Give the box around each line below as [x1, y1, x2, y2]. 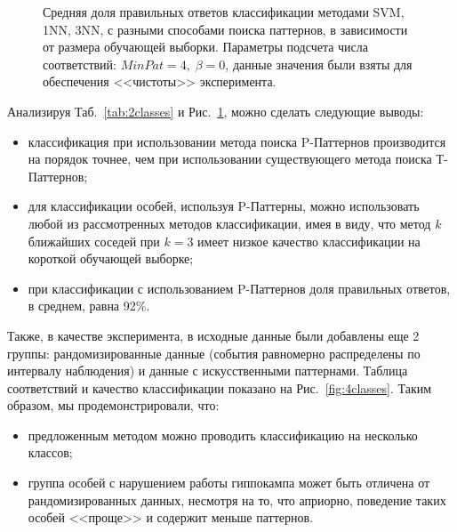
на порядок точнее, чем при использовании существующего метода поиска [28, 149, 432, 168]
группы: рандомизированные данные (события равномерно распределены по [7, 343, 421, 362]
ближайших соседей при [28, 231, 160, 250]
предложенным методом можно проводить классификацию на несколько [28, 425, 418, 444]
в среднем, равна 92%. [28, 296, 150, 315]
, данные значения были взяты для [225, 54, 413, 73]
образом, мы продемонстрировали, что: [7, 396, 220, 415]
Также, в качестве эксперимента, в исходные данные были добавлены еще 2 [7, 326, 420, 344]
